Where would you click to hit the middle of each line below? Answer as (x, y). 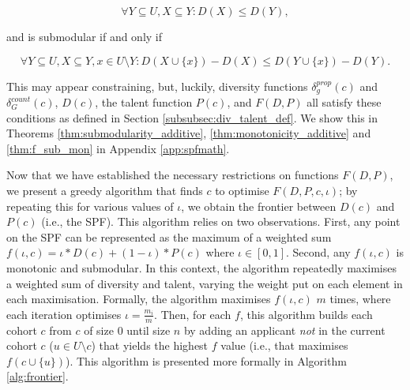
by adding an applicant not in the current (284, 330)
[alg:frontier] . (38, 376)
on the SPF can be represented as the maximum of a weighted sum (169, 236)
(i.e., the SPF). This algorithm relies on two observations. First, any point (221, 221)
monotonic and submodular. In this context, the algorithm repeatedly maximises (201, 267)
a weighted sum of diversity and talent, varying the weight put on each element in (205, 283)
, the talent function (144, 102)
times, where (360, 299)
